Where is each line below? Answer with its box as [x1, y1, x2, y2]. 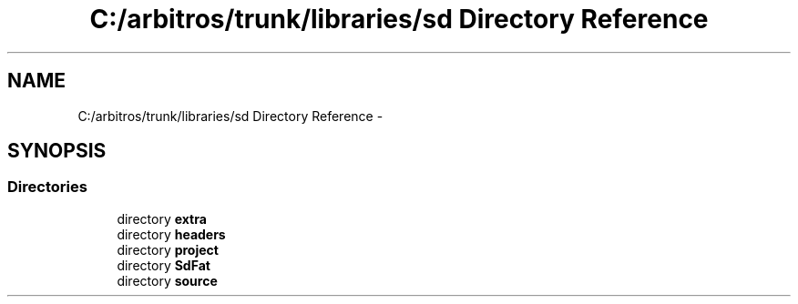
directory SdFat [117, 257, 210, 273]
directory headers [117, 226, 226, 242]
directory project [117, 241, 219, 258]
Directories [7, 177, 87, 197]
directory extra [117, 210, 207, 227]
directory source [117, 272, 218, 289]
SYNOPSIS [7, 139, 107, 163]
